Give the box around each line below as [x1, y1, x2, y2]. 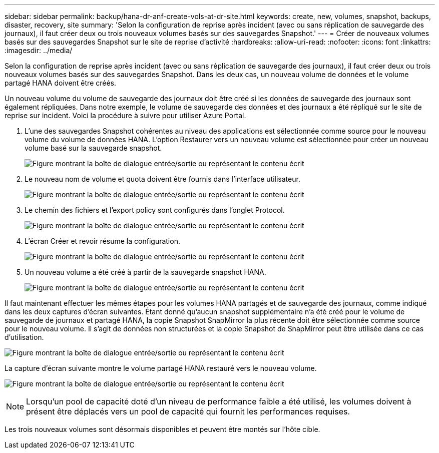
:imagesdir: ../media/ [5, 46, 73, 55]
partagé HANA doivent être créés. [5, 79, 117, 87]
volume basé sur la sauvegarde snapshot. [25, 144, 162, 152]
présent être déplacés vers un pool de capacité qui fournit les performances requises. [26, 406, 350, 416]
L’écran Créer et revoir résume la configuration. [25, 237, 180, 245]
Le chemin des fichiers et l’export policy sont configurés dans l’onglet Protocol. [25, 206, 285, 214]
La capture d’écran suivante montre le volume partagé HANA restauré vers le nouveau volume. [5, 364, 317, 372]
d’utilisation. [5, 333, 44, 341]
